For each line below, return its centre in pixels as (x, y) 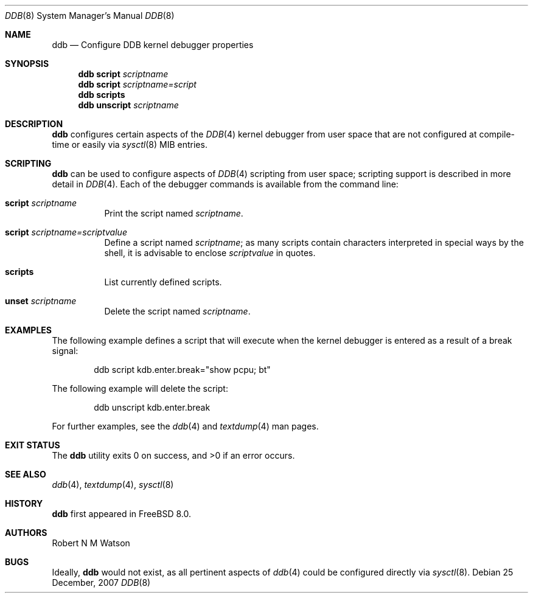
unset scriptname (41, 301)
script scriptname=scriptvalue (66, 232)
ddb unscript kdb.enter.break (152, 407)
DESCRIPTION (34, 124)
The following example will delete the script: (140, 388)
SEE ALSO (26, 474)
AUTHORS (26, 533)
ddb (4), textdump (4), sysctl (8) (113, 485)
